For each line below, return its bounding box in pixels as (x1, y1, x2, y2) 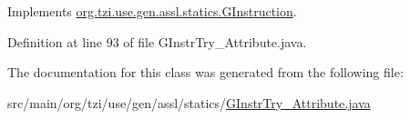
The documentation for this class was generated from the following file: (7, 63, 404, 82)
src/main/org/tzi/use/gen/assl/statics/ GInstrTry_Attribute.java (7, 93, 371, 112)
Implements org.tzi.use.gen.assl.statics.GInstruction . (7, 2, 297, 20)
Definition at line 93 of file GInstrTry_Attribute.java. (7, 32, 307, 51)
